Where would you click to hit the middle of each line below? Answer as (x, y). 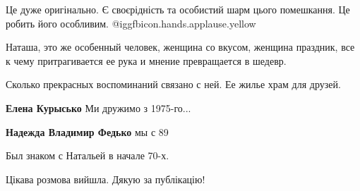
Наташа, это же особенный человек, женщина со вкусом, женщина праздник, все (180, 47)
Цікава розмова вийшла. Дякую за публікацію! (106, 179)
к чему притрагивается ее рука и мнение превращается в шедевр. (146, 60)
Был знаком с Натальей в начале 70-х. (88, 155)
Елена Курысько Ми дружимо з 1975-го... (98, 107)
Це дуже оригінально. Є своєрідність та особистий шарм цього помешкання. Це (178, 9)
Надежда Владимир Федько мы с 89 (87, 131)
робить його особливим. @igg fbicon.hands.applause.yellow (131, 23)
